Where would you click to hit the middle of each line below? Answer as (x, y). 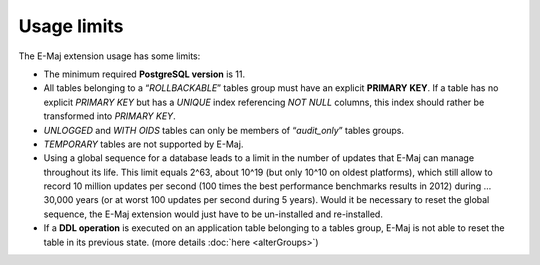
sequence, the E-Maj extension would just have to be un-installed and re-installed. (213, 214)
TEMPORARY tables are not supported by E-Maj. (143, 144)
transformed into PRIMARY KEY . (109, 116)
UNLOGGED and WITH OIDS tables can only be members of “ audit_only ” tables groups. (224, 130)
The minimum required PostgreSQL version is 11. (144, 74)
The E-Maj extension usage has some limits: (109, 56)
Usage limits (71, 26)
